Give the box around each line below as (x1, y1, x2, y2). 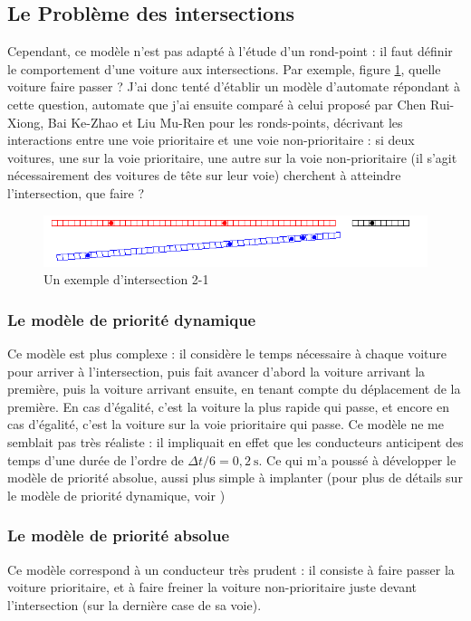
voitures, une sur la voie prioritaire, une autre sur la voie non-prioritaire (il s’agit (7, 148, 457, 167)
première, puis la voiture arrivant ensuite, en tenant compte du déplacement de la (7, 379, 461, 398)
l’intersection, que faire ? (7, 183, 145, 202)
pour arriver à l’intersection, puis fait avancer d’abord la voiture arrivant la (7, 361, 426, 380)
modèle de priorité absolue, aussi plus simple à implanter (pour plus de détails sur (7, 468, 463, 487)
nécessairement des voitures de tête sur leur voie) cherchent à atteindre (7, 166, 401, 185)
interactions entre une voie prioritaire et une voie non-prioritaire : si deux (7, 130, 415, 149)
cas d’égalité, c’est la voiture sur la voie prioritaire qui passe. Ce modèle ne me (7, 415, 444, 434)
